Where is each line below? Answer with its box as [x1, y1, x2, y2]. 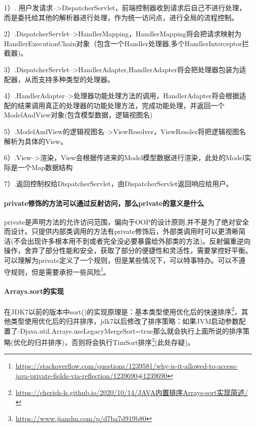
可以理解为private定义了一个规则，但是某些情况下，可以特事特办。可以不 [4, 255, 239, 265]
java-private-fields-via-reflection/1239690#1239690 [15, 370, 167, 380]
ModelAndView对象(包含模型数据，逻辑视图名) [4, 110, 153, 120]
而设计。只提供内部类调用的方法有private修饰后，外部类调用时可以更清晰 [4, 226, 239, 236]
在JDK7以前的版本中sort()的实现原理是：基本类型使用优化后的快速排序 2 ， [4, 305, 241, 316]
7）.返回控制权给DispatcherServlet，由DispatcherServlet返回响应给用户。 [4, 178, 233, 189]
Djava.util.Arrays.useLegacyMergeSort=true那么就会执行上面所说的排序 [20, 325, 243, 336]
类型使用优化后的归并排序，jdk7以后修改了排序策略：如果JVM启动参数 [10, 315, 239, 326]
